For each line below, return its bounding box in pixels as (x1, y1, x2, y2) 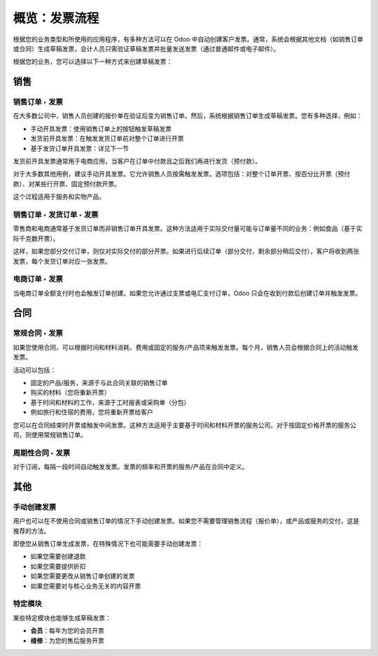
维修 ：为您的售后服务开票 (30, 636, 104, 645)
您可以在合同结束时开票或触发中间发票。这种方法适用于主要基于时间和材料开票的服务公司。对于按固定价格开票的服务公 (13, 420, 356, 429)
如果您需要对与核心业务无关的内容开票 (30, 581, 141, 590)
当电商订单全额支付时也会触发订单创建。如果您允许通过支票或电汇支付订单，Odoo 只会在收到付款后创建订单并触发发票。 (13, 289, 362, 297)
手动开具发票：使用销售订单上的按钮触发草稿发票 (30, 124, 171, 133)
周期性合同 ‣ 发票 (13, 448, 71, 457)
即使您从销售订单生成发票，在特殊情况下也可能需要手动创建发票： (13, 539, 203, 548)
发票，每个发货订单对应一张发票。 (13, 257, 111, 265)
